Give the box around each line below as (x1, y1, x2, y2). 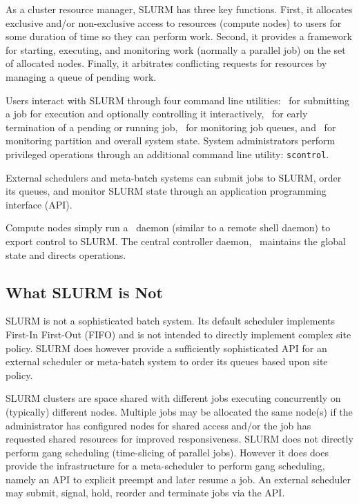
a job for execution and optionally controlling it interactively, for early (6, 106, 308, 121)
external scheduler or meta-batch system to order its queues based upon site (6, 354, 328, 369)
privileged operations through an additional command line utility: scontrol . (6, 146, 329, 161)
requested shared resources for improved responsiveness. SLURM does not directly (6, 432, 353, 446)
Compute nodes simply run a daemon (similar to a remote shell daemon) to (6, 220, 331, 235)
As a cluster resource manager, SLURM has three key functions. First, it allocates (6, 2, 353, 16)
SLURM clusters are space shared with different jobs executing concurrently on (6, 391, 341, 405)
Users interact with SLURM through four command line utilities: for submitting (6, 93, 349, 107)
